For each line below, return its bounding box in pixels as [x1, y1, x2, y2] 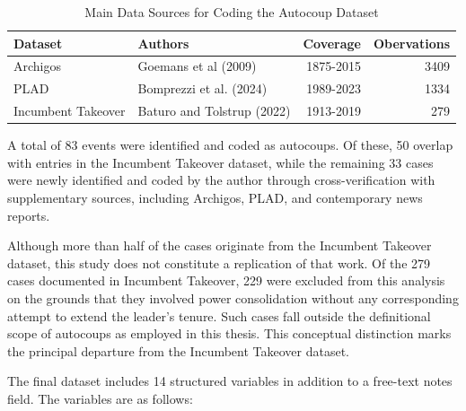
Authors [137, 33, 189, 52]
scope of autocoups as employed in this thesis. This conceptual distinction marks [7, 324, 452, 343]
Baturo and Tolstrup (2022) [137, 101, 291, 120]
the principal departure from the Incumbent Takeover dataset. [7, 341, 350, 360]
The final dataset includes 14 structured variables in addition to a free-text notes [7, 372, 453, 390]
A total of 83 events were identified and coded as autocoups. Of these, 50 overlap [7, 136, 453, 154]
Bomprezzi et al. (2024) [137, 79, 268, 98]
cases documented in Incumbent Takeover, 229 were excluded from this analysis [7, 271, 445, 290]
